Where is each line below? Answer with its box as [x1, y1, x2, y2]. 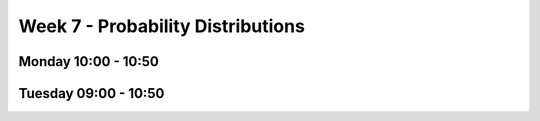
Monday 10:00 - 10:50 [18, 53, 159, 70]
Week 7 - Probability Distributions [18, 15, 305, 37]
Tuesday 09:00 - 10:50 [18, 85, 165, 102]
